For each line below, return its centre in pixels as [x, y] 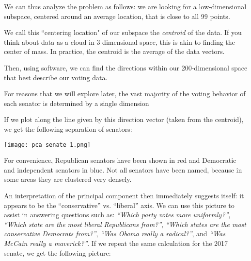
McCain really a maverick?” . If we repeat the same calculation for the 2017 [116, 243]
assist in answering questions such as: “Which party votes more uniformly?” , [117, 215]
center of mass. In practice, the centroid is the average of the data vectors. [114, 51]
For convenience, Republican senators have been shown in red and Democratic [120, 160]
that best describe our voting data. [56, 77]
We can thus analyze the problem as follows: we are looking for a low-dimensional [125, 6]
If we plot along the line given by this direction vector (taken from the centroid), [124, 119]
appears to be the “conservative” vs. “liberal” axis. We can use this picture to [119, 205]
